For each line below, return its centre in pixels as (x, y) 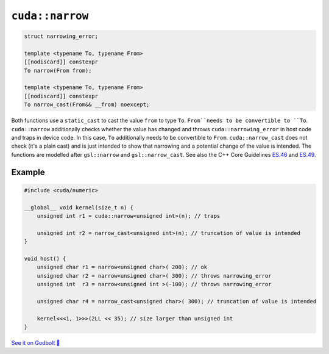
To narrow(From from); (58, 70)
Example (28, 172)
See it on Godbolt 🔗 (36, 343)
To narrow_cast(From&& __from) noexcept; (87, 105)
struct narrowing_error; (61, 36)
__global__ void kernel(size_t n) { (79, 207)
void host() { (45, 258)
